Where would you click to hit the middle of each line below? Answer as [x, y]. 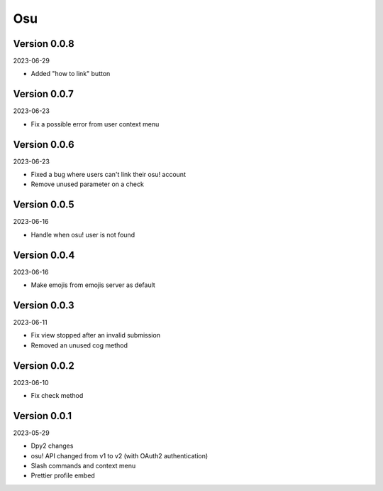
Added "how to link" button [71, 74]
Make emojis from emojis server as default [93, 285]
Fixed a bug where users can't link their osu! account [108, 175]
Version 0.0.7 [44, 94]
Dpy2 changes [52, 446]
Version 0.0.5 [44, 205]
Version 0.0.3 [44, 305]
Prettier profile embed [63, 475]
